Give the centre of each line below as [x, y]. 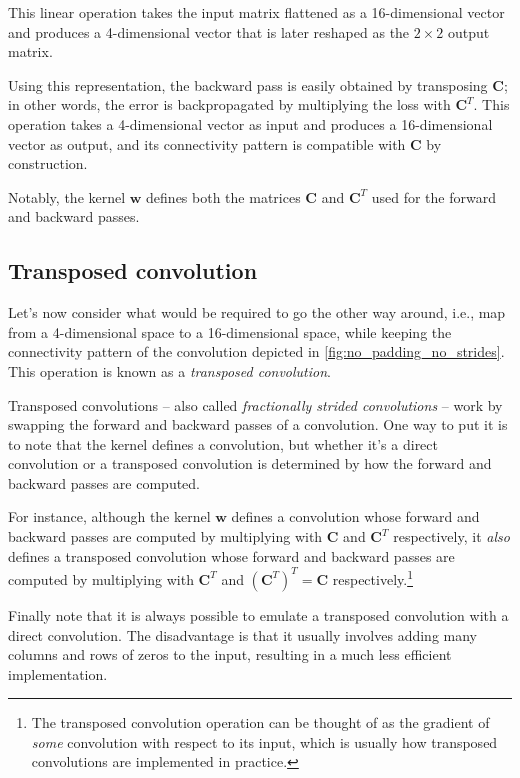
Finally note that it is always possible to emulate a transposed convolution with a [258, 614]
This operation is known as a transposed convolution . [169, 370]
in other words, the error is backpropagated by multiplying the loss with [229, 104]
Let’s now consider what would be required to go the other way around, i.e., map [257, 312]
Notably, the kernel [67, 196]
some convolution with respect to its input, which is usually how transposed [264, 741]
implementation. [58, 673]
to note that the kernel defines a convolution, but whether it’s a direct [223, 443]
